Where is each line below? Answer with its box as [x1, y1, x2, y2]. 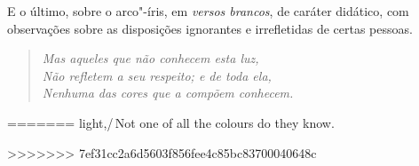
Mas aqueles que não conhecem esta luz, [42, 49, 259, 67]
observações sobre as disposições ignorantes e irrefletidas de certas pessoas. [7, 19, 413, 37]
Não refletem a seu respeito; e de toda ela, [42, 66, 272, 84]
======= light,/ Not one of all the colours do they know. [7, 113, 335, 131]
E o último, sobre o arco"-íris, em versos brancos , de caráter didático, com [7, 2, 409, 20]
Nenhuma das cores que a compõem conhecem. [42, 83, 294, 102]
